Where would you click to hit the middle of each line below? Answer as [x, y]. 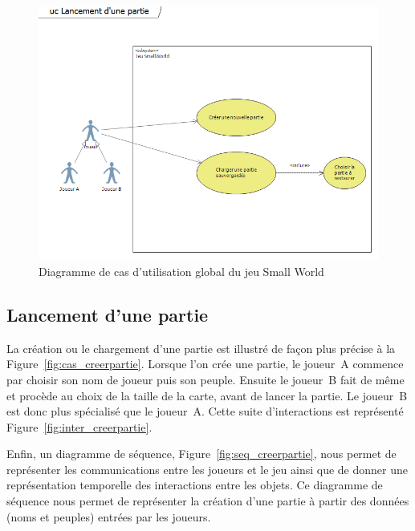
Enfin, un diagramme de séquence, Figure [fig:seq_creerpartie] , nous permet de [201, 454]
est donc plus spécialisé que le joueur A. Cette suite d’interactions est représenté [205, 411]
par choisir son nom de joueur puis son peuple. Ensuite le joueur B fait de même [205, 379]
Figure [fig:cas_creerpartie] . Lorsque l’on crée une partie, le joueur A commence [205, 364]
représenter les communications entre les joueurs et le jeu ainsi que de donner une [207, 469]
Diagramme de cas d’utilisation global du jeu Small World [181, 271]
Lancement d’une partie [108, 314]
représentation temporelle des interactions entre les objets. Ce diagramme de [195, 485]
